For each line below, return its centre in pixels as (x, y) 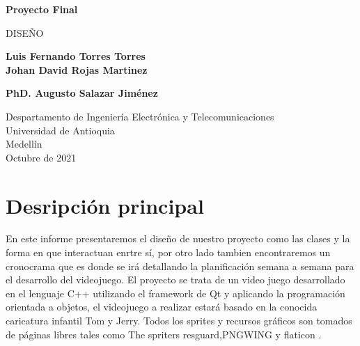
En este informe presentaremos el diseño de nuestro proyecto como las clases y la (178, 238)
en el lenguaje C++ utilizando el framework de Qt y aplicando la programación (175, 293)
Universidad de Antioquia (60, 130)
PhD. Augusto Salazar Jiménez (82, 93)
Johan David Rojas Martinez (77, 69)
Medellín (24, 144)
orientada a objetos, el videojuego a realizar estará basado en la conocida (162, 307)
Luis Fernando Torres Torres (76, 56)
